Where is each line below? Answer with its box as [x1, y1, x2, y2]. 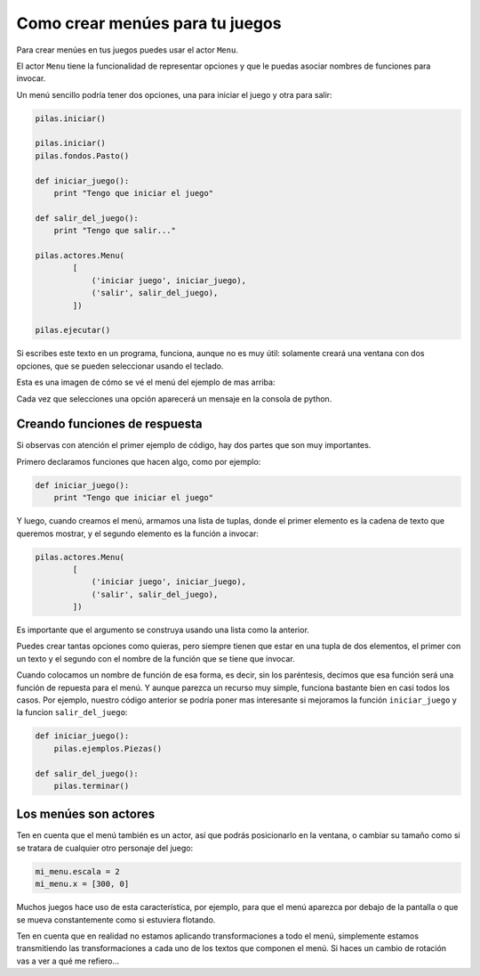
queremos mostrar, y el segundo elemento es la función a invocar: [16, 528, 260, 539]
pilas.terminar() [53, 780, 130, 791]
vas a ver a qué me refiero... [16, 956, 120, 966]
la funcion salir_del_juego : [16, 707, 128, 718]
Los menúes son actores [16, 807, 156, 822]
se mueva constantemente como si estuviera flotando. [16, 914, 216, 925]
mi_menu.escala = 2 [35, 866, 120, 876]
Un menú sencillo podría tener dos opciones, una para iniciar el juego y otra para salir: [16, 89, 332, 100]
